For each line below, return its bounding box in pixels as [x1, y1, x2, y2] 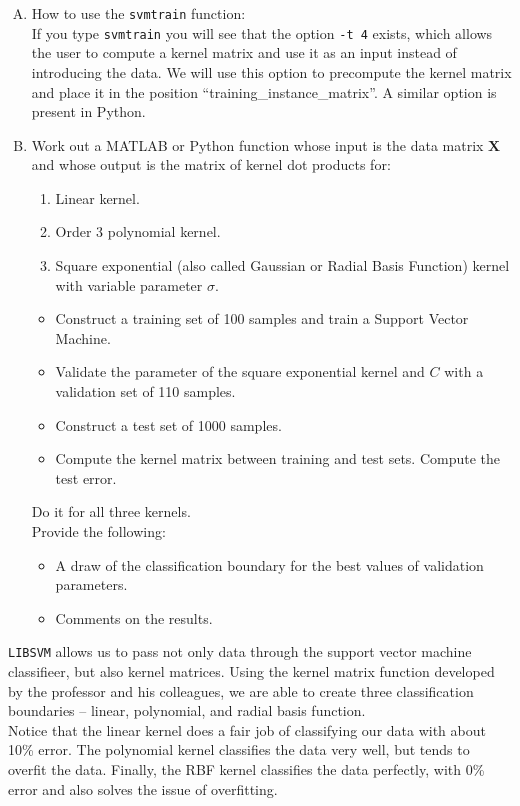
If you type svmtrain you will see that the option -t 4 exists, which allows [31, 22, 493, 43]
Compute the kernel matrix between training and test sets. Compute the [55, 448, 501, 469]
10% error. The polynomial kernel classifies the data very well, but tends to [8, 739, 470, 760]
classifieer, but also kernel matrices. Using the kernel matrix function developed [8, 661, 495, 682]
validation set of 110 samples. [55, 381, 236, 402]
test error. [55, 467, 117, 488]
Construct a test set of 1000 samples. [55, 414, 282, 435]
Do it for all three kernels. [31, 501, 191, 522]
